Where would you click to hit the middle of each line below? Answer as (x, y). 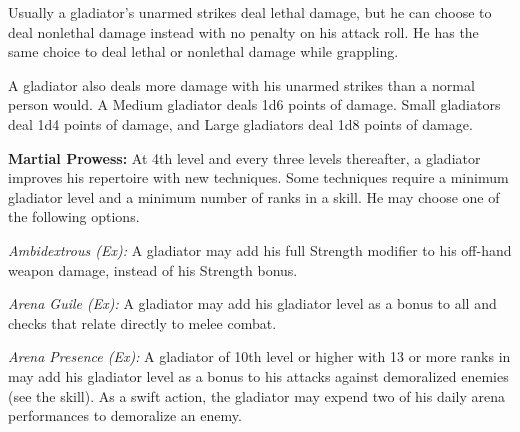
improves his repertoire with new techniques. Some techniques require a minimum (258, 177)
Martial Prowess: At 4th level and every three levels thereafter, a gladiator (244, 157)
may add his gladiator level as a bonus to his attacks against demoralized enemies (258, 375)
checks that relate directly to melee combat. (142, 322)
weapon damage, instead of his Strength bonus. (153, 269)
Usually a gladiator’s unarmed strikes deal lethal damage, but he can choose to (250, 12)
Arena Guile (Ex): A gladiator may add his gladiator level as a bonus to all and (252, 303)
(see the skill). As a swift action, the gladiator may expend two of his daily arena (257, 395)
